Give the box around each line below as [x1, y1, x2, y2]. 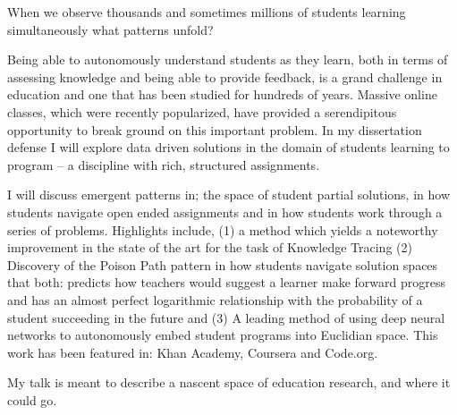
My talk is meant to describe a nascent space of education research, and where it [7, 373, 451, 392]
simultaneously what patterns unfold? [7, 20, 214, 38]
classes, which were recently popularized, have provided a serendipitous [7, 102, 397, 121]
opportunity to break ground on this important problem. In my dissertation [7, 120, 422, 139]
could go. [7, 390, 57, 409]
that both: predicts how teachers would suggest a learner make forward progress [7, 273, 445, 292]
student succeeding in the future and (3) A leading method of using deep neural [7, 308, 445, 326]
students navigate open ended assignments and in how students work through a [7, 202, 443, 221]
